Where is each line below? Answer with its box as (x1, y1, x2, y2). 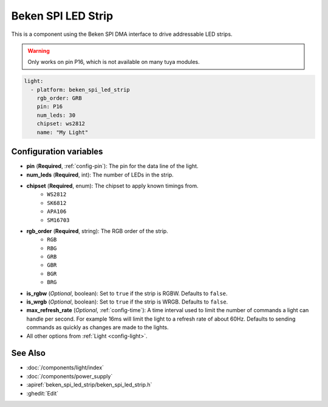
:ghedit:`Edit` (26, 389, 59, 397)
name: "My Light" (36, 128, 89, 136)
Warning (27, 47, 50, 54)
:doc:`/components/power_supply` (26, 372, 113, 380)
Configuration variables (11, 147, 103, 157)
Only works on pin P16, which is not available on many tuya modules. (27, 58, 200, 66)
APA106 (47, 208, 67, 215)
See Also (11, 348, 46, 358)
